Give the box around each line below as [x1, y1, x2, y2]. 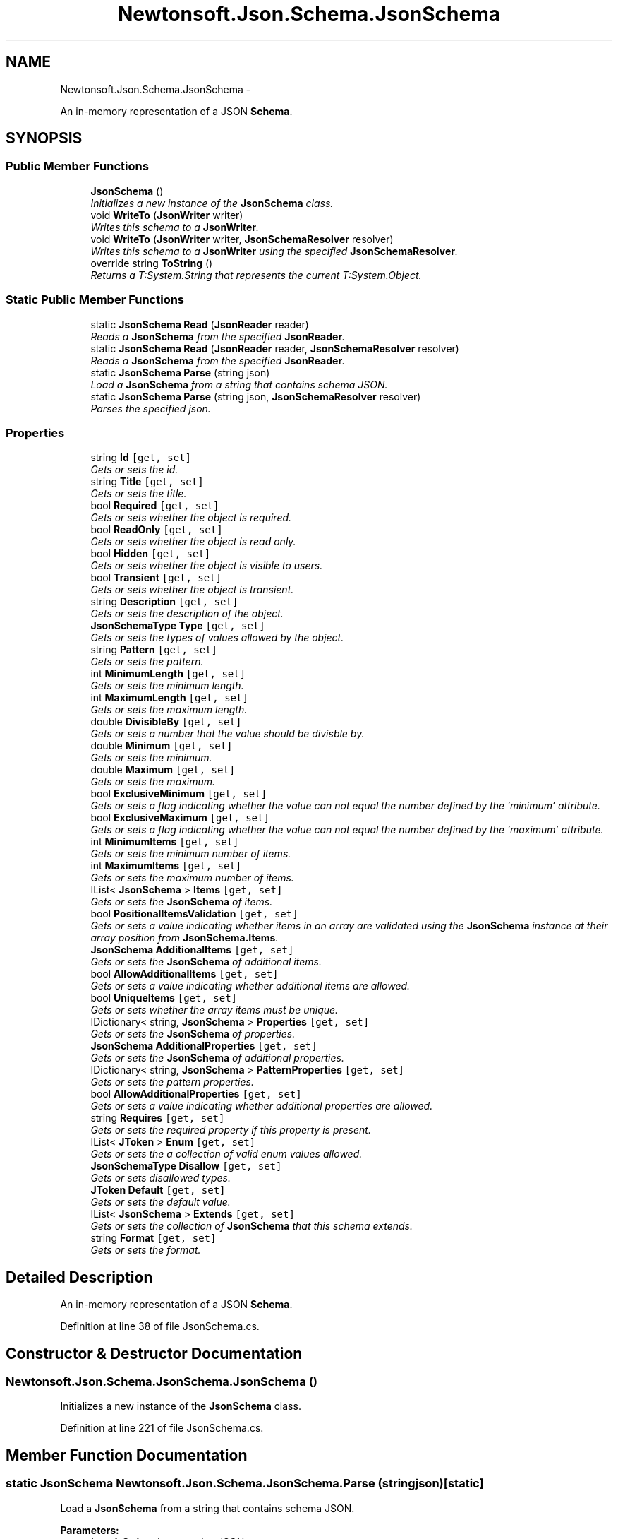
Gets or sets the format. [90, 1244, 201, 1256]
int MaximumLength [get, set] [90, 691, 248, 704]
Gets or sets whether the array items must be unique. [90, 1004, 339, 1016]
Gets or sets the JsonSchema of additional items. [90, 956, 322, 968]
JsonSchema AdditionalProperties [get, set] [90, 1040, 317, 1052]
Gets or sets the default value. [90, 1196, 231, 1208]
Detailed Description [6, 1268, 153, 1286]
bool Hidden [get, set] [90, 547, 211, 560]
